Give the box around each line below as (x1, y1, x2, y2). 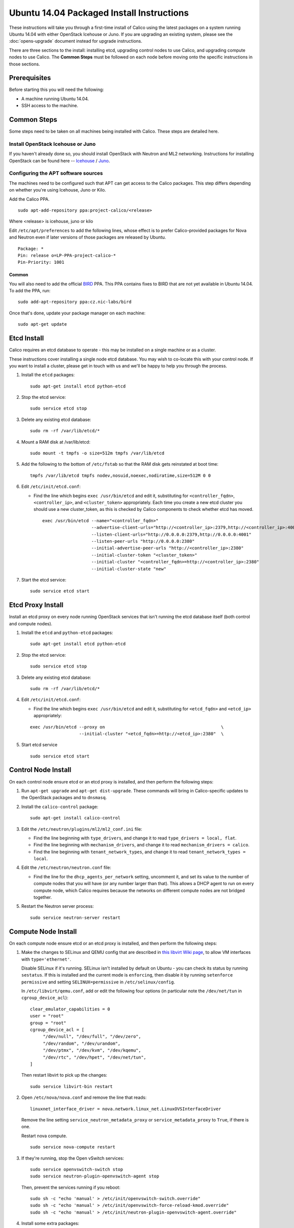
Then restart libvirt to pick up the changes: (21, 1072, 107, 1078)
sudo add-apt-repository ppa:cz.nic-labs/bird (18, 299, 132, 305)
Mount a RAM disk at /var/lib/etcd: (21, 439, 91, 445)
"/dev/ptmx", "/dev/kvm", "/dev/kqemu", (43, 1048, 142, 1053)
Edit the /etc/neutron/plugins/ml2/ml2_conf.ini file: (21, 826, 142, 832)
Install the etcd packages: (21, 372, 75, 378)
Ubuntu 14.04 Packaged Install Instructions (9, 7, 189, 18)
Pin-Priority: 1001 (18, 259, 65, 265)
